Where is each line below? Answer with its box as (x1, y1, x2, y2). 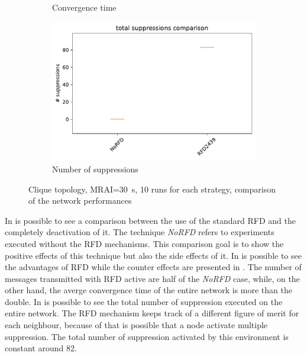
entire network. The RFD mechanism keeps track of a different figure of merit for (5, 307, 299, 319)
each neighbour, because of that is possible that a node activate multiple (5, 319, 268, 331)
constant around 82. (5, 342, 77, 354)
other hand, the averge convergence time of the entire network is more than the (5, 284, 292, 296)
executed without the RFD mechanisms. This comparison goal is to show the (5, 237, 284, 249)
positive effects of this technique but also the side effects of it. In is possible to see (5, 249, 302, 261)
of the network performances (28, 194, 132, 207)
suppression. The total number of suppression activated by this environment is (5, 330, 289, 342)
